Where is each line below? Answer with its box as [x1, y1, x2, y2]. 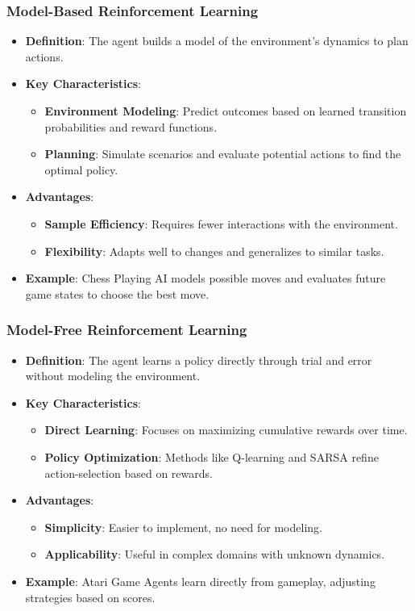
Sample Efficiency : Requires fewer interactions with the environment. [44, 215, 398, 232]
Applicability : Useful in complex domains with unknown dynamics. [44, 546, 385, 563]
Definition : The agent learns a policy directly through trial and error [25, 351, 372, 368]
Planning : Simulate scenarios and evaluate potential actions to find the [44, 145, 401, 162]
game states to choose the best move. [25, 285, 210, 302]
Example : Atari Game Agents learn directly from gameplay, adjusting [25, 572, 376, 589]
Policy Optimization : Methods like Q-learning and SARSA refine [44, 448, 379, 465]
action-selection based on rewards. [44, 464, 213, 481]
